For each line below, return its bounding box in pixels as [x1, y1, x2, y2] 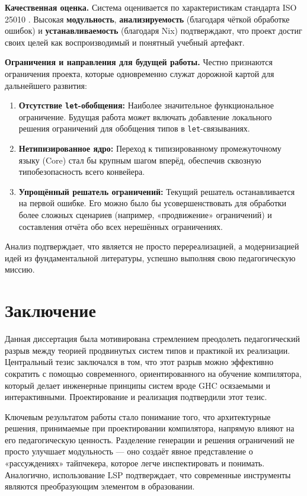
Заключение [5, 298, 96, 322]
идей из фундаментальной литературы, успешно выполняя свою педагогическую [5, 251, 296, 264]
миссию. [5, 263, 35, 276]
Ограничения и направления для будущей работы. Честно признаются [5, 56, 273, 68]
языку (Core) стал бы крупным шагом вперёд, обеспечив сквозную [18, 153, 261, 166]
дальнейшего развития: [5, 79, 87, 91]
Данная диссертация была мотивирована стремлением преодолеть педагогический [5, 332, 300, 345]
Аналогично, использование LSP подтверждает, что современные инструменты [5, 468, 291, 481]
